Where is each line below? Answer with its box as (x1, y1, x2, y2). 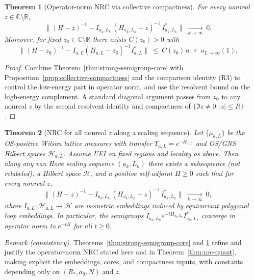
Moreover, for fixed (4, 34, 61, 44)
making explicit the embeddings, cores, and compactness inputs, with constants (4, 256, 243, 267)
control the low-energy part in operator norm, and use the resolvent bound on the (4, 82, 251, 92)
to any (221, 91, 241, 101)
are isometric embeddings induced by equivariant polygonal (74, 200, 249, 210)
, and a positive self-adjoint (90, 168, 173, 178)
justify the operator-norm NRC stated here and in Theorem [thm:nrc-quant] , (4, 247, 236, 257)
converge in (201, 210, 235, 221)
